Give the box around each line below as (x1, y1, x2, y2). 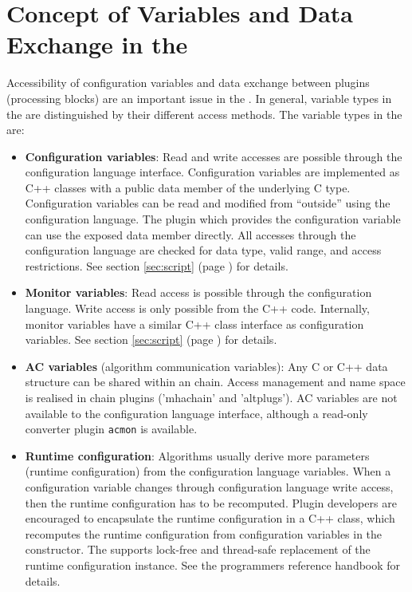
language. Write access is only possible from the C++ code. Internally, (25, 300, 370, 317)
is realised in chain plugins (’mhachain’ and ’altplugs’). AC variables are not (25, 389, 398, 405)
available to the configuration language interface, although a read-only (25, 405, 368, 421)
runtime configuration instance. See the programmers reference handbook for (25, 557, 401, 573)
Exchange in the (6, 28, 188, 61)
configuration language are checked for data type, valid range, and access (25, 242, 382, 259)
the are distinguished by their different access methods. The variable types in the (6, 105, 402, 122)
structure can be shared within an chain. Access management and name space (25, 373, 406, 390)
